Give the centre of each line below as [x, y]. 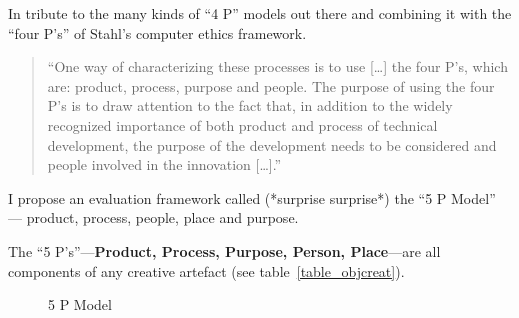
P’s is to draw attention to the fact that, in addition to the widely [250, 105]
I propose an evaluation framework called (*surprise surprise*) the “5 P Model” [252, 197]
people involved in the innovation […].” [164, 164]
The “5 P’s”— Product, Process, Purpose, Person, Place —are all [224, 250]
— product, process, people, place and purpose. [153, 217]
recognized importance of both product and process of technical [242, 124]
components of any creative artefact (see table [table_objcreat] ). [206, 270]
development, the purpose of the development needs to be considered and [272, 144]
